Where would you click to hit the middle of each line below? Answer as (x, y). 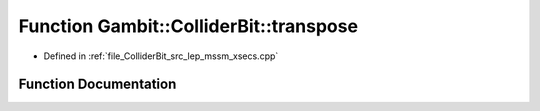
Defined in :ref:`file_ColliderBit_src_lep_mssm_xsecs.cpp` (161, 56)
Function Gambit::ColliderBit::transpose (188, 26)
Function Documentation (97, 84)
